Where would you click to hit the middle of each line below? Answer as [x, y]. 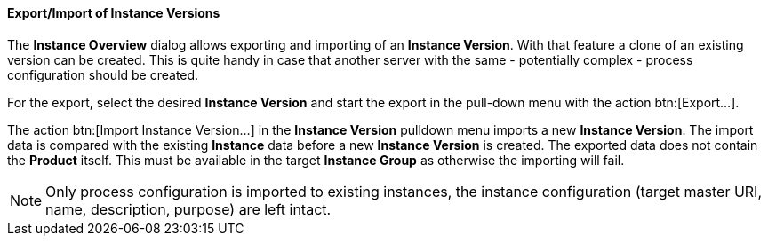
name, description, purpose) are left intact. [188, 209]
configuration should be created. [103, 74]
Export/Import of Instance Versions [114, 13]
